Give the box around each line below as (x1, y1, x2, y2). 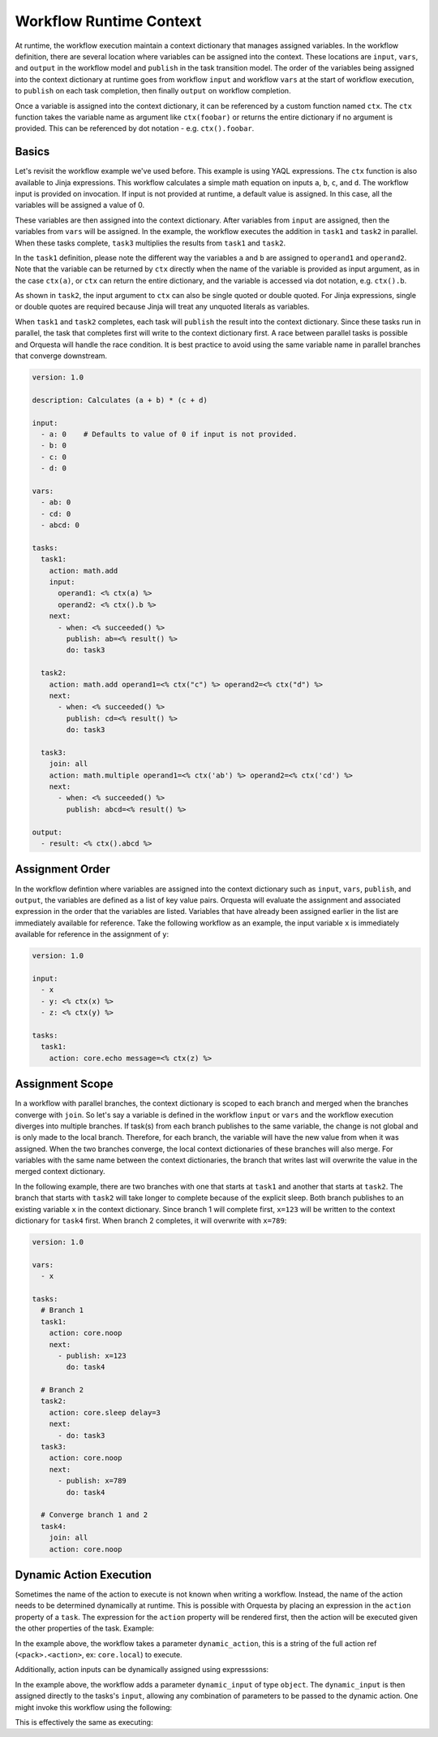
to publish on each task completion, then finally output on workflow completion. (15, 86, 291, 96)
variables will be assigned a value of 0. (15, 200, 145, 210)
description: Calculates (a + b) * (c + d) (32, 395, 208, 405)
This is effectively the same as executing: (15, 1717, 153, 1726)
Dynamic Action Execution (15, 1568, 152, 1582)
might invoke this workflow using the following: (15, 1702, 173, 1712)
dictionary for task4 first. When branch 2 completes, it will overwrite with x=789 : (15, 1215, 287, 1226)
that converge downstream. (15, 351, 108, 361)
